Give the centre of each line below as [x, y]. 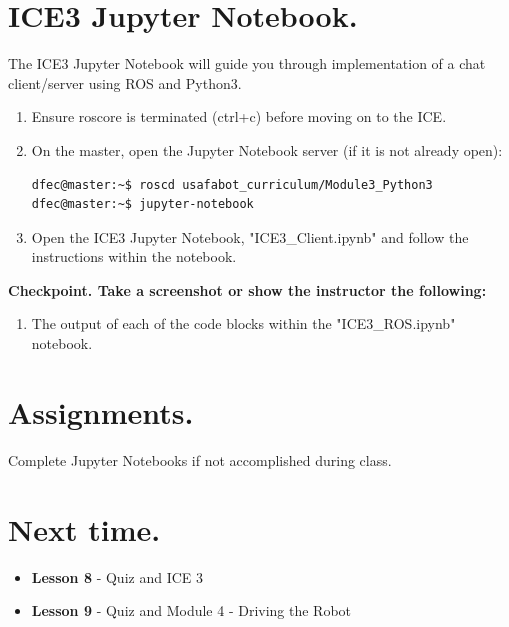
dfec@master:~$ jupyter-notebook [142, 204]
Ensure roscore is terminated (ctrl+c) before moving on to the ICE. [239, 116]
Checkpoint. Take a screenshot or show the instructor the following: [247, 289]
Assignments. [101, 411]
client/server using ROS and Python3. [125, 82]
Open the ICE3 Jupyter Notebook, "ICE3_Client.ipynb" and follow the [250, 236]
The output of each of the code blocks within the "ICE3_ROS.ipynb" [243, 323]
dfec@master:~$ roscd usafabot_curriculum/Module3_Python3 [232, 184]
